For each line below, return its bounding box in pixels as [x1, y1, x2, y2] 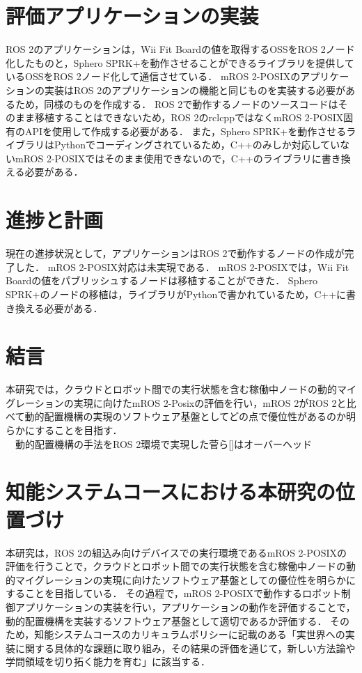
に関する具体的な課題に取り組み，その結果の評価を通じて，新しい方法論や [15, 640, 356, 655]
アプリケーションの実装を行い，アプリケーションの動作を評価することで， [15, 599, 356, 614]
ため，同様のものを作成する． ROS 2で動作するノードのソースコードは [15, 96, 338, 111]
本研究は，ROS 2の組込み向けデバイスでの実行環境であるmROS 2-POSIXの [6, 545, 347, 559]
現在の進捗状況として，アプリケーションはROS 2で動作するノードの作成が [6, 246, 345, 261]
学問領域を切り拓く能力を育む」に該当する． [6, 654, 210, 669]
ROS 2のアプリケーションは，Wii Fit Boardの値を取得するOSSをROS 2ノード [6, 42, 355, 56]
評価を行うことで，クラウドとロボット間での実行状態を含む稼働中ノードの [6, 559, 347, 573]
